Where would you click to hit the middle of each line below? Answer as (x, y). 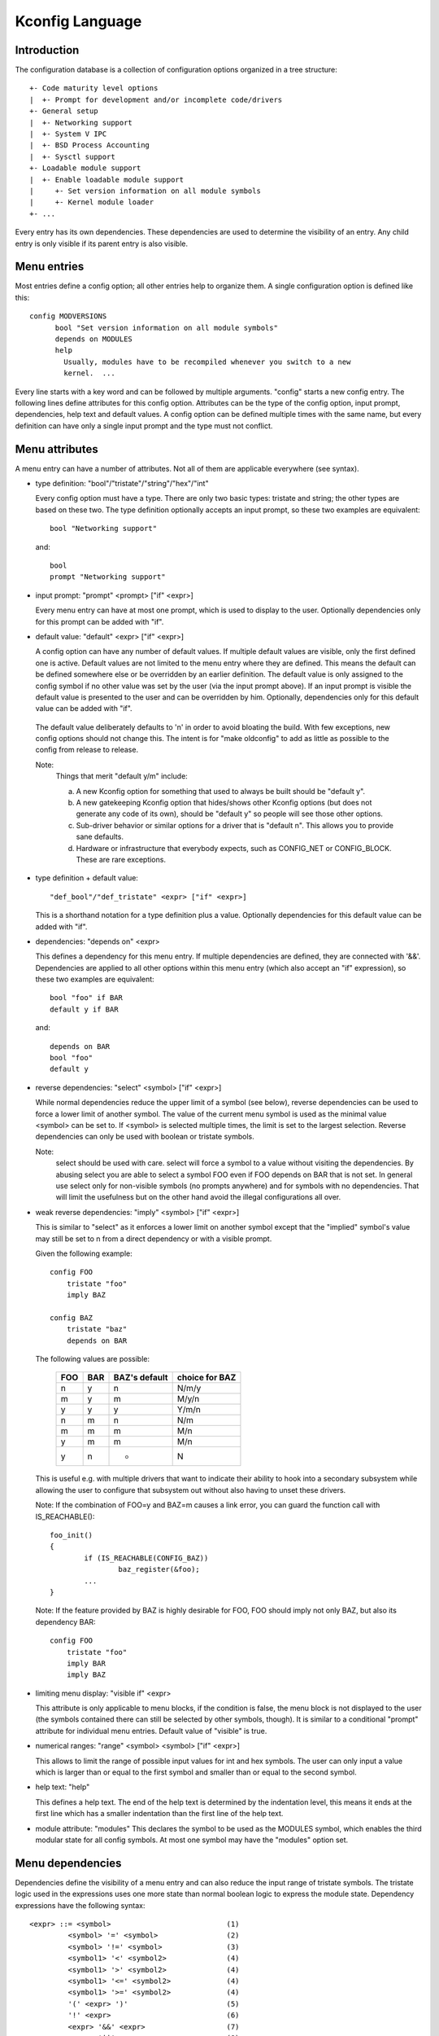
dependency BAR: (66, 1621)
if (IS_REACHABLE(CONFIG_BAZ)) (146, 1558)
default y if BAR (84, 1009)
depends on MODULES (94, 339)
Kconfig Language (78, 21)
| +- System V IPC (68, 134)
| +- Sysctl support (72, 156)
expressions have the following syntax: (80, 1905)
